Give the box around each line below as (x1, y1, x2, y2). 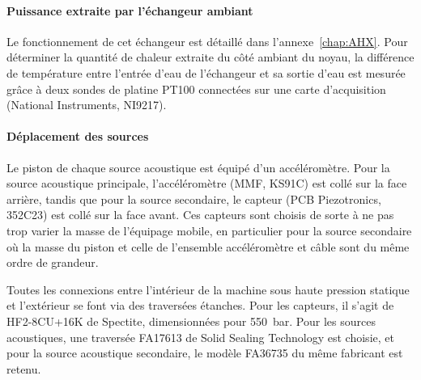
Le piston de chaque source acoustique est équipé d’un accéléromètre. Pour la (6, 158, 390, 175)
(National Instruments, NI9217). (6, 96, 167, 113)
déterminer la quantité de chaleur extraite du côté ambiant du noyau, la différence (6, 49, 415, 65)
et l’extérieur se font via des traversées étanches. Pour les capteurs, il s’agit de (6, 297, 394, 314)
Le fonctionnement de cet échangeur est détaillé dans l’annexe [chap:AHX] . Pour (6, 32, 408, 49)
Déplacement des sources (6, 128, 149, 145)
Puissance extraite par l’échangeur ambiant (6, 2, 253, 19)
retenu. (6, 360, 41, 377)
